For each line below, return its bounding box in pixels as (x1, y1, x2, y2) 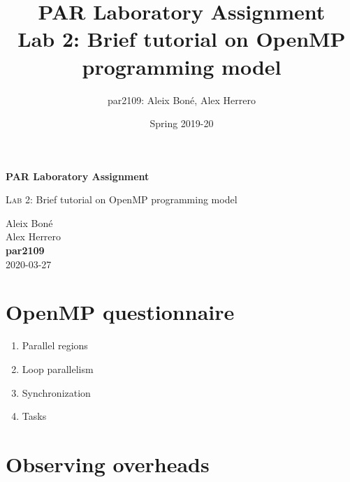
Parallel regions (22, 338, 88, 353)
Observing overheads (6, 449, 210, 478)
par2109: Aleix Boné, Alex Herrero (108, 92, 256, 107)
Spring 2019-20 (150, 116, 214, 131)
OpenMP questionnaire (6, 298, 235, 326)
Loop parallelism (22, 361, 94, 376)
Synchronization (22, 385, 91, 400)
